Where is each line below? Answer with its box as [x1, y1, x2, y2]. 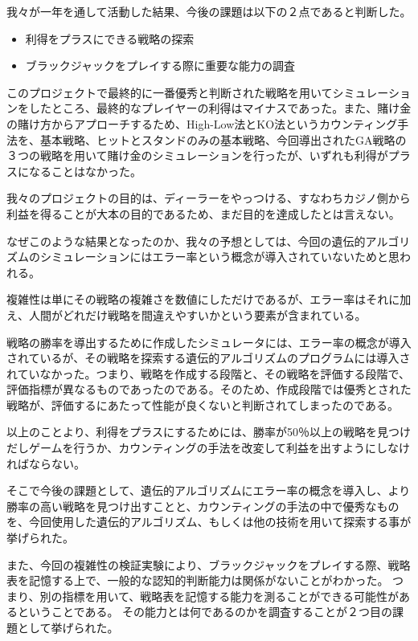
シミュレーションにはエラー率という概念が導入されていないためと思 [39, 248, 400, 265]
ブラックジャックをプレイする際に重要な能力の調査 [25, 57, 296, 74]
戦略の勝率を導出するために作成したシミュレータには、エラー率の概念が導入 [6, 333, 412, 350]
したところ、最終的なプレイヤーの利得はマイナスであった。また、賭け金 [28, 100, 412, 116]
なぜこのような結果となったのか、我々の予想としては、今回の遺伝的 [6, 232, 366, 249]
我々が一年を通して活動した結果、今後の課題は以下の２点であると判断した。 [6, 3, 412, 19]
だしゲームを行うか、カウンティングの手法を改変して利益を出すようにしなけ [6, 439, 411, 456]
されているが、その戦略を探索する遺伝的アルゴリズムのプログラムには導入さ [6, 349, 411, 366]
